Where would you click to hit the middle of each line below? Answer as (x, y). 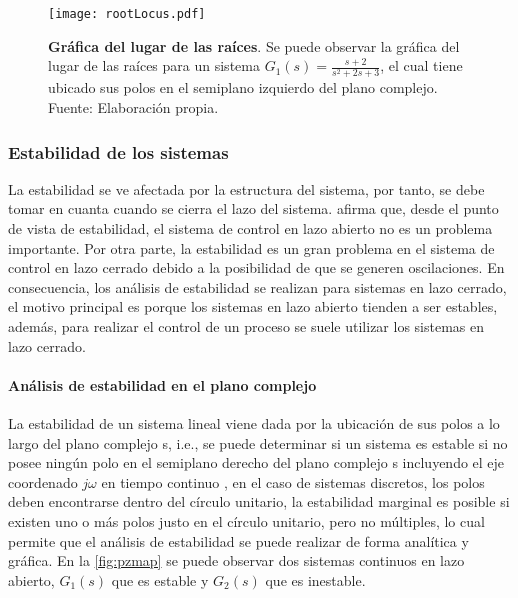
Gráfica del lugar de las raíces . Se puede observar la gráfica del (254, 45)
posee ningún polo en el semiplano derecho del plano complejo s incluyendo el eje (256, 462)
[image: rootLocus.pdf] (127, 14)
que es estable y (160, 579)
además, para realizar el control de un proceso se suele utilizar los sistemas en (246, 325)
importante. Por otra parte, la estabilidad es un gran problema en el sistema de (251, 247)
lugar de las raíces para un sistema (154, 65)
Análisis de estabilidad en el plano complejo (162, 384)
